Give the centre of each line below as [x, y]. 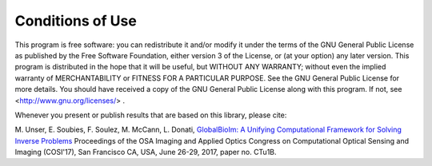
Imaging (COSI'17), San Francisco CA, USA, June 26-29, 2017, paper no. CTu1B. [146, 152]
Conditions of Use [76, 21]
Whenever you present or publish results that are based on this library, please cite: [151, 115]
